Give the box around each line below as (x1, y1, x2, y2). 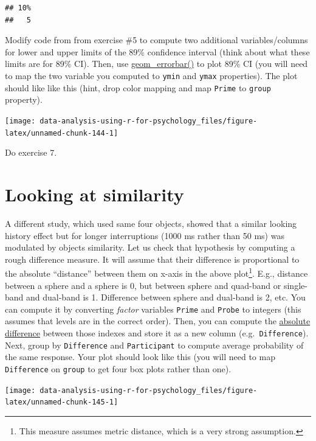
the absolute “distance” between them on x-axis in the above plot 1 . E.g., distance (5, 265, 308, 279)
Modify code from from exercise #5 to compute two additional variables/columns (5, 33, 308, 46)
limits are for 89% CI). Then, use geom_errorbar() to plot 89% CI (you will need (5, 57, 308, 70)
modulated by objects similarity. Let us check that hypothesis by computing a (5, 241, 295, 254)
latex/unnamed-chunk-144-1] (5, 128, 118, 137)
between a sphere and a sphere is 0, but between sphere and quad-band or (5, 279, 281, 291)
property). (5, 93, 43, 106)
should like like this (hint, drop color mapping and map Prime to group (5, 81, 271, 94)
